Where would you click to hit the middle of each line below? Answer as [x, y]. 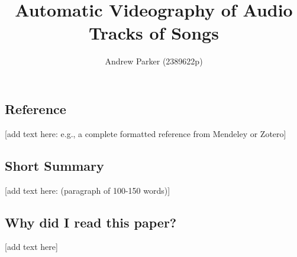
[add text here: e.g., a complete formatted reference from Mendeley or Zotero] [146, 133]
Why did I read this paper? [91, 222]
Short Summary [54, 165]
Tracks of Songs [154, 33]
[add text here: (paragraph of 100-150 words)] [88, 190]
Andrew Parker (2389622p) [154, 61]
